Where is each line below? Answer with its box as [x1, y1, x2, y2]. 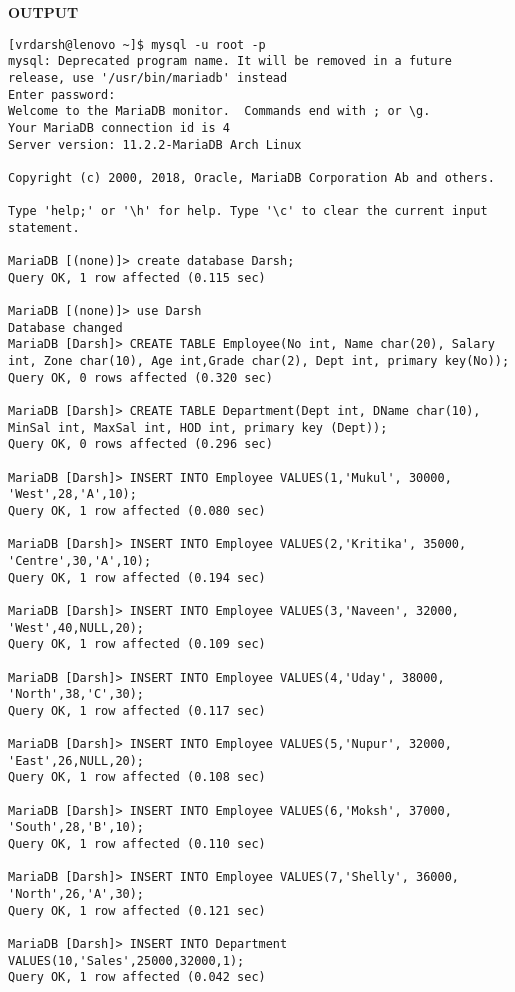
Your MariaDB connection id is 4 [8, 120, 230, 135]
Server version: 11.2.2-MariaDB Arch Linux [8, 137, 302, 152]
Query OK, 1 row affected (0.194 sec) [8, 570, 266, 585]
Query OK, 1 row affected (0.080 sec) [8, 503, 266, 518]
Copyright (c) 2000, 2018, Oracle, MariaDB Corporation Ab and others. [8, 170, 495, 185]
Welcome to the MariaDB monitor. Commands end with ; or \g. [8, 104, 431, 119]
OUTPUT [8, 2, 79, 22]
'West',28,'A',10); [8, 487, 137, 502]
